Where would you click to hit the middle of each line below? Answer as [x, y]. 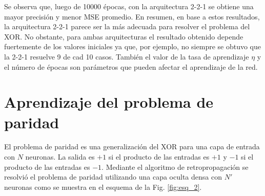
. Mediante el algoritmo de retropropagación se [175, 166]
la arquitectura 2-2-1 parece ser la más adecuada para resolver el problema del [127, 26]
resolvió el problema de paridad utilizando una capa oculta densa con [113, 177]
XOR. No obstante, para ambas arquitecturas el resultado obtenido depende [124, 36]
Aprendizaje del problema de [109, 102]
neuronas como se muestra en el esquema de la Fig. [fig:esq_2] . [103, 187]
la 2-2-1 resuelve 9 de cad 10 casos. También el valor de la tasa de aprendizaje [127, 56]
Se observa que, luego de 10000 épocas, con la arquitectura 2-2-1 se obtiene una [129, 6]
